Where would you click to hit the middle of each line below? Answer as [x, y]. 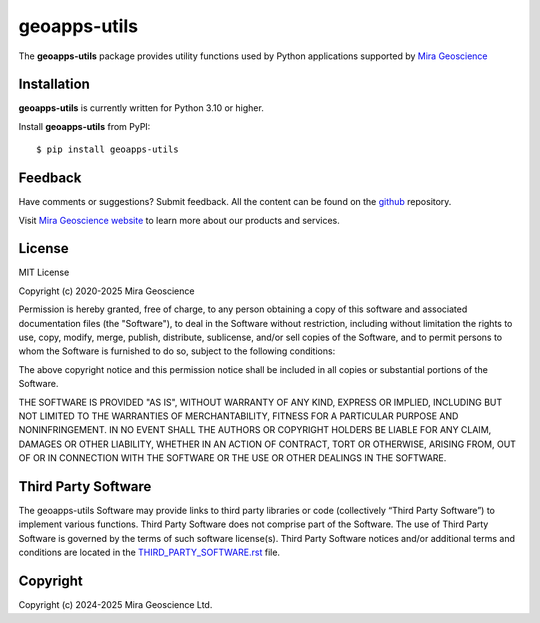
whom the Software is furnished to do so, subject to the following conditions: [177, 351]
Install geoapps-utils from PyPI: [84, 126]
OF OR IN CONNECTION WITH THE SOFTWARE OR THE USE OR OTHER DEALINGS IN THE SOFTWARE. [232, 458]
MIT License [44, 272]
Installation [54, 84]
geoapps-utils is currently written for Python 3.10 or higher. [141, 108]
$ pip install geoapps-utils [107, 149]
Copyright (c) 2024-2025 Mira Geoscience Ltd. [115, 605]
